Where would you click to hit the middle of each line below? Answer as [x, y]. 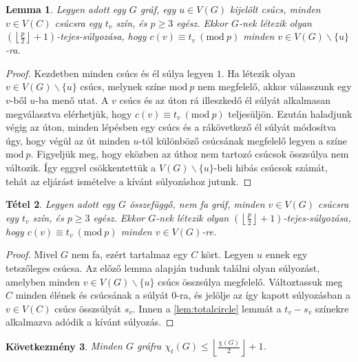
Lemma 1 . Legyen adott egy [66, 9]
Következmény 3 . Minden [64, 346]
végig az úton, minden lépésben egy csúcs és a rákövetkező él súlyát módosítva [171, 127]
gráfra [149, 346]
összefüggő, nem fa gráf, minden [197, 204]
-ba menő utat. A [72, 99]
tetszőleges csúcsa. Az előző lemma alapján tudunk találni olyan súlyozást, [163, 267]
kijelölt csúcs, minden [275, 9]
